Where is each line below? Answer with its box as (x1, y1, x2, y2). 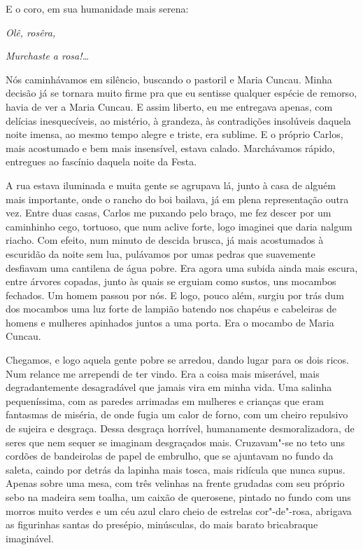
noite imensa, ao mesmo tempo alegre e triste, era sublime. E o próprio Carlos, (6, 127, 343, 142)
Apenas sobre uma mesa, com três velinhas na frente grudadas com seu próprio (6, 476, 345, 490)
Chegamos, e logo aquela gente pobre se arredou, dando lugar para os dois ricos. (6, 352, 349, 367)
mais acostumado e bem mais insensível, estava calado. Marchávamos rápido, (6, 140, 335, 155)
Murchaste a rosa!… (6, 48, 90, 63)
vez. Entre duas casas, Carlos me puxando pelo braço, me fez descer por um (6, 205, 332, 220)
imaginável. (6, 530, 54, 545)
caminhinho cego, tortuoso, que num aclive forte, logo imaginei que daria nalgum (6, 219, 353, 233)
